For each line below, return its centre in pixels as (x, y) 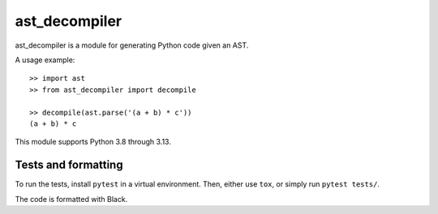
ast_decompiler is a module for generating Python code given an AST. (132, 45)
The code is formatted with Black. (71, 199)
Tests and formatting (69, 165)
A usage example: (45, 60)
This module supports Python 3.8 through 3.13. (93, 142)
